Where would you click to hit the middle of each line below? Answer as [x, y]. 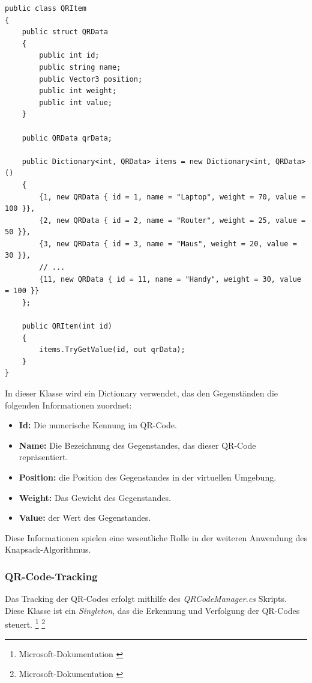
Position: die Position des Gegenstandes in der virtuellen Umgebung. [148, 477]
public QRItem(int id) [67, 326]
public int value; [76, 102]
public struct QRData [65, 32]
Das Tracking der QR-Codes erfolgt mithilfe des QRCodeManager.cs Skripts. [146, 599]
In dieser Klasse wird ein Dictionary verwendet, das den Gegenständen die [142, 393]
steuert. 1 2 [25, 623]
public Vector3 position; [91, 79]
